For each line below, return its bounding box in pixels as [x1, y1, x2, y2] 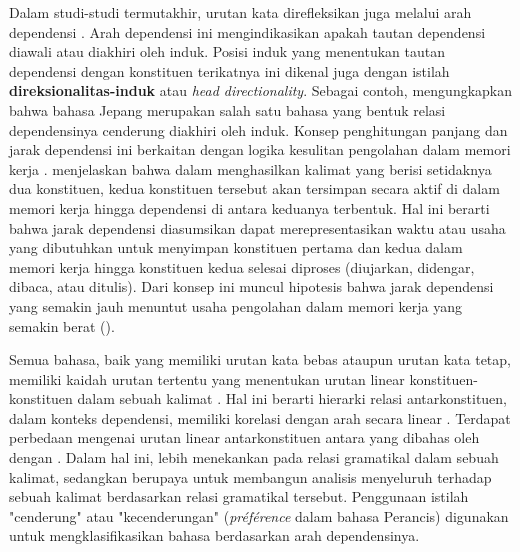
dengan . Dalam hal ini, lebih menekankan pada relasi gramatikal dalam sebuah [9, 447, 499, 468]
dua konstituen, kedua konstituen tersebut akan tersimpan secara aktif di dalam [9, 178, 500, 199]
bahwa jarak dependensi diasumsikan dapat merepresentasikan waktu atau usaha [9, 217, 506, 238]
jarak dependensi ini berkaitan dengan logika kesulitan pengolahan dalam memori [9, 139, 511, 160]
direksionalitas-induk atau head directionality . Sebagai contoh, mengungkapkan [9, 80, 513, 101]
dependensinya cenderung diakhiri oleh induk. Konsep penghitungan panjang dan [9, 119, 508, 140]
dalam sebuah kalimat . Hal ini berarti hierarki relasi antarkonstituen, [77, 388, 508, 409]
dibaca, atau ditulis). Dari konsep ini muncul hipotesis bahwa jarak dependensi [9, 276, 494, 297]
